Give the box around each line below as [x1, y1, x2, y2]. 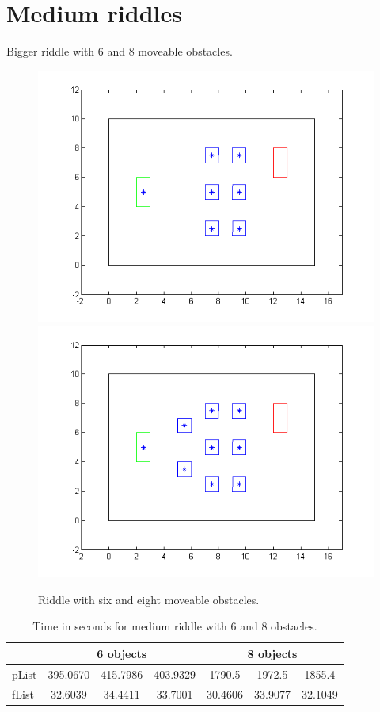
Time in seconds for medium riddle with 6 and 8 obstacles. [32, 618, 317, 634]
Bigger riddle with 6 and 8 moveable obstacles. [6, 43, 233, 59]
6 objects [97, 645, 147, 661]
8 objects [247, 645, 298, 661]
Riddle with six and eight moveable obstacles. [38, 591, 260, 607]
